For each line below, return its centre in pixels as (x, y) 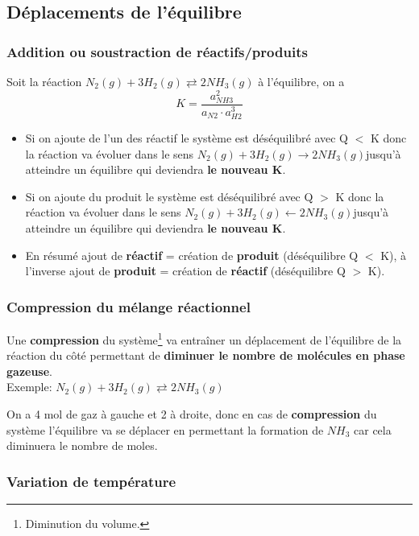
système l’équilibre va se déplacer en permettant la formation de (165, 429)
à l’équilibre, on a (301, 81)
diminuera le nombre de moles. (82, 445)
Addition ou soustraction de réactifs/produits (157, 51)
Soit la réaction (44, 81)
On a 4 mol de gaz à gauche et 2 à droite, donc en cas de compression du (192, 413)
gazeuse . (29, 371)
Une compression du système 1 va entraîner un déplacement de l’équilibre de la (204, 338)
